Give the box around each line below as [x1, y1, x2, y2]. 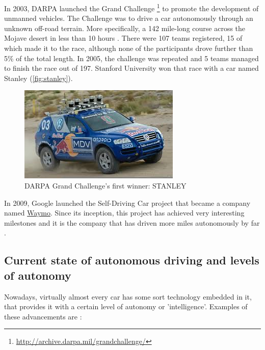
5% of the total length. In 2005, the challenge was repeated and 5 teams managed [4, 52, 259, 63]
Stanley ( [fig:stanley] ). [4, 72, 73, 83]
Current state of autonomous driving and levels [4, 252, 259, 268]
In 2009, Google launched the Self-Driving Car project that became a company [4, 197, 251, 208]
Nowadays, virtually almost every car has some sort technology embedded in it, [4, 291, 252, 302]
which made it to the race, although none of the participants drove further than [4, 43, 253, 53]
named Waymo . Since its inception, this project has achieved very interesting [4, 207, 245, 218]
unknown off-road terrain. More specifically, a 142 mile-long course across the [4, 22, 246, 33]
